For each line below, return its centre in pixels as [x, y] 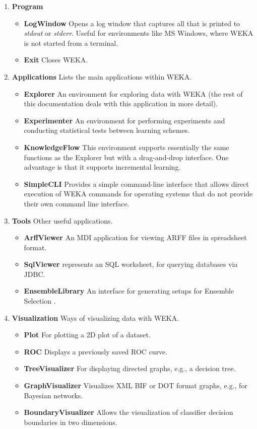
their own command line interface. [77, 203]
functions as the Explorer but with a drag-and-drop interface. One [126, 157]
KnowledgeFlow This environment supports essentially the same [126, 147]
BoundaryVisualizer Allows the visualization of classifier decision [128, 412]
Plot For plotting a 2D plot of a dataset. [87, 335]
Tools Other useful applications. [62, 220]
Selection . [40, 301]
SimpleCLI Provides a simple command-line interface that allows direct [136, 184]
